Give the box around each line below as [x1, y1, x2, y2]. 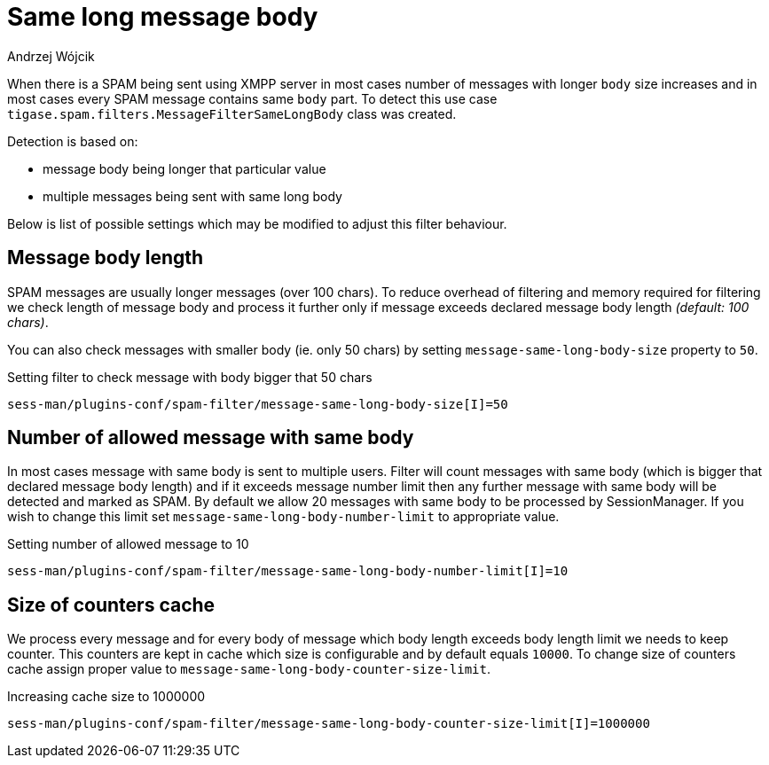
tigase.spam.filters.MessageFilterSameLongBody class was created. [7, 105, 457, 121]
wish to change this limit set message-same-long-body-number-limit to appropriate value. [7, 509, 560, 525]
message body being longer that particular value [43, 160, 326, 176]
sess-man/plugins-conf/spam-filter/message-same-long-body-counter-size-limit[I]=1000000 [7, 716, 650, 731]
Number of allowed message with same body [7, 426, 414, 449]
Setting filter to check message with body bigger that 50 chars [7, 369, 373, 385]
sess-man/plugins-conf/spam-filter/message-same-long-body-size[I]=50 [7, 396, 508, 411]
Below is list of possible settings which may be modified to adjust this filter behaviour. [7, 215, 507, 231]
